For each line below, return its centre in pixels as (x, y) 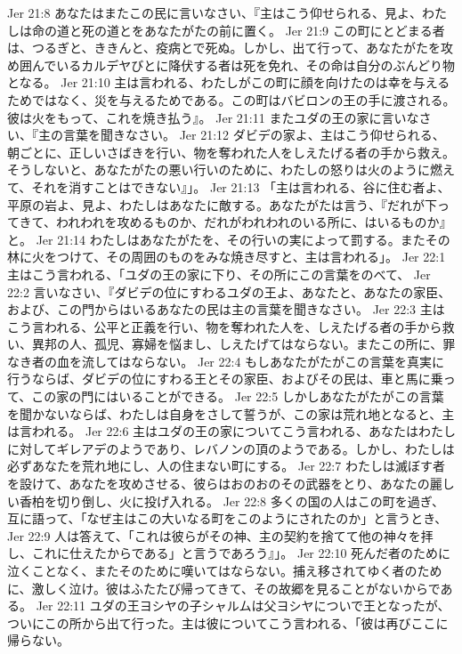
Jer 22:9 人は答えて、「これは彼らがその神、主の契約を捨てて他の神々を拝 (220, 535)
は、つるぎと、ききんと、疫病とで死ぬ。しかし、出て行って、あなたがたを (224, 48)
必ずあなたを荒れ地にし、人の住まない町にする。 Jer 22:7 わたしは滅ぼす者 (226, 466)
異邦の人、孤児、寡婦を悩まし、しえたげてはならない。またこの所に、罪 (243, 344)
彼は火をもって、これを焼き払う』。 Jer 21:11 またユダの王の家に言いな (213, 117)
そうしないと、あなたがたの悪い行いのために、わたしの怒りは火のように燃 (225, 170)
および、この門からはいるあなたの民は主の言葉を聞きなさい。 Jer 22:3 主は (226, 309)
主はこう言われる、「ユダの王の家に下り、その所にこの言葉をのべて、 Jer (219, 274)
